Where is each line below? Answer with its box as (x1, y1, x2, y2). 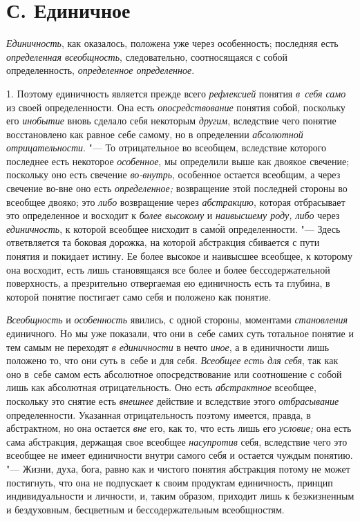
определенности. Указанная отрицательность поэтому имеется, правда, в (6, 407, 311, 421)
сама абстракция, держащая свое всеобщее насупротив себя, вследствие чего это (6, 434, 348, 448)
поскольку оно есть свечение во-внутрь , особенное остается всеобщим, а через (6, 167, 341, 182)
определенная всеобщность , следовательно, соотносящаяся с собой (6, 49, 288, 64)
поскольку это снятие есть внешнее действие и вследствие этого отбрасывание (6, 393, 339, 408)
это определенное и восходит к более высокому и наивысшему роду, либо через (6, 208, 340, 222)
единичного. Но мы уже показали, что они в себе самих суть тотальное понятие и (6, 326, 354, 340)
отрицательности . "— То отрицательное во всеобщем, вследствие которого (6, 140, 327, 155)
